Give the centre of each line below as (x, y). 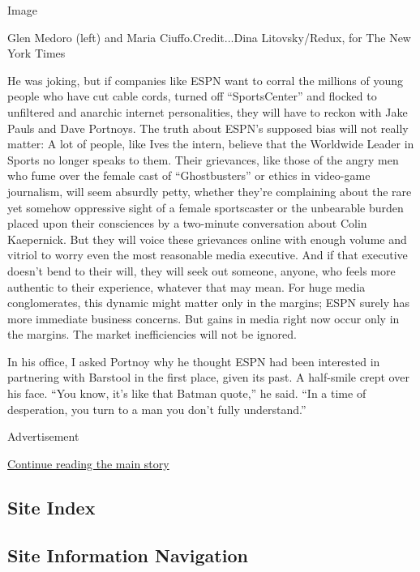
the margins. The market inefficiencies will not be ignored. (152, 334)
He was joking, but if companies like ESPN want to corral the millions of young (205, 80)
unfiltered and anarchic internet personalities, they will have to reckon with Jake (208, 111)
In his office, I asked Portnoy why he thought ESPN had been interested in (194, 361)
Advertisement (43, 436)
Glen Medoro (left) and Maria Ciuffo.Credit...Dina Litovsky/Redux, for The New (209, 37)
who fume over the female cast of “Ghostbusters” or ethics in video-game (189, 175)
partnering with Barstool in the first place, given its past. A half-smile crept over (208, 377)
